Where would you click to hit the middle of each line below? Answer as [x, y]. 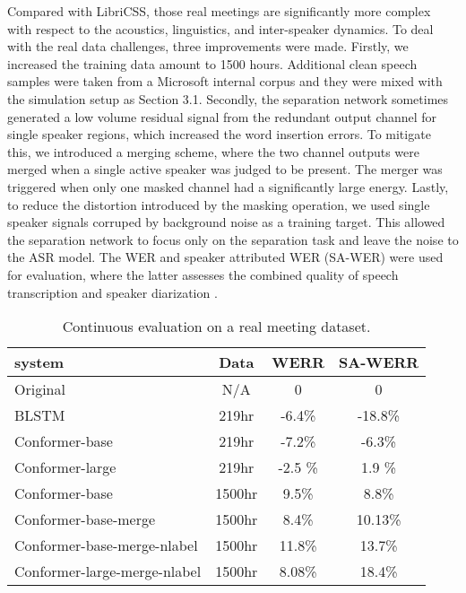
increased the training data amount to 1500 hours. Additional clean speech [212, 63]
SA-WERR [379, 362]
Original [40, 389]
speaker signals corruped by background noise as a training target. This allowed [226, 222]
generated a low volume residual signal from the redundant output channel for [222, 116]
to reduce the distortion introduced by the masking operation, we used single [219, 204]
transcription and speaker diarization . [112, 292]
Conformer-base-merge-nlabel [106, 545]
